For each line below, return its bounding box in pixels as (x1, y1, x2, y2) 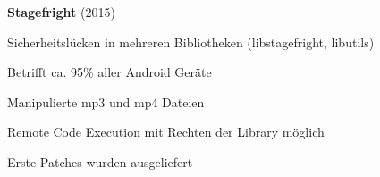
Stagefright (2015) (7, 3, 115, 21)
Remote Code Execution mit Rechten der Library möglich (7, 122, 325, 141)
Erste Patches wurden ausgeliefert (7, 152, 193, 171)
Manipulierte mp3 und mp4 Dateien (7, 92, 205, 111)
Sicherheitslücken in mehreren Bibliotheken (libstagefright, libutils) (7, 32, 375, 51)
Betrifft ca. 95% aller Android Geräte (7, 63, 212, 81)
